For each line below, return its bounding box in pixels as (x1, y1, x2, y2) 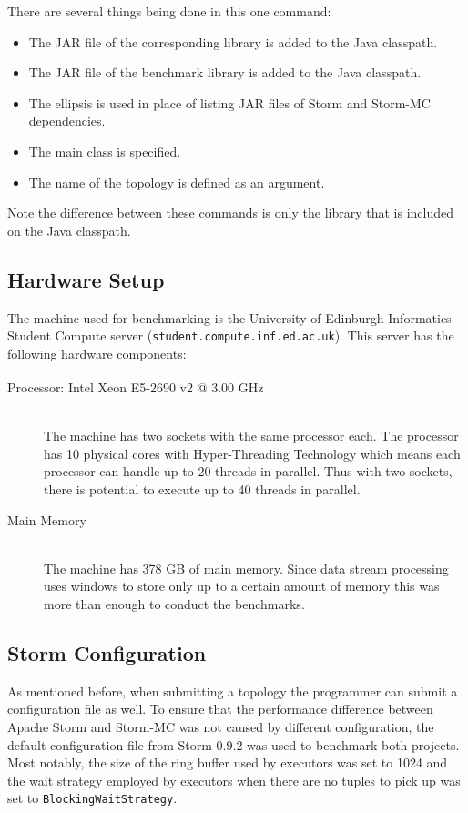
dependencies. (28, 111, 106, 130)
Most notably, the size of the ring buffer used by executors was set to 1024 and (7, 753, 448, 772)
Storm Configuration (7, 638, 207, 666)
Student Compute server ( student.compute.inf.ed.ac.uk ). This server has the (7, 326, 454, 345)
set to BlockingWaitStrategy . (7, 788, 178, 808)
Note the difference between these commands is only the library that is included (7, 203, 453, 222)
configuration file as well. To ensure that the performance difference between (7, 699, 433, 718)
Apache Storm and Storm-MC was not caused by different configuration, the (7, 716, 434, 736)
